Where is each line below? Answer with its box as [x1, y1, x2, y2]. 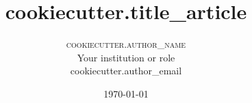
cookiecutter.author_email [70, 63, 182, 78]
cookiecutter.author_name [66, 37, 186, 51]
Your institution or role [77, 50, 175, 64]
